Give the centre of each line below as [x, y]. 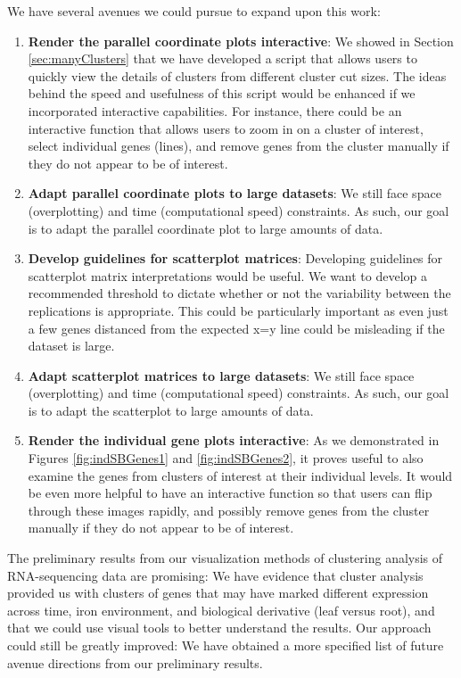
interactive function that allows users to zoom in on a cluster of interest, [226, 128]
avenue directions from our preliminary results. [135, 662]
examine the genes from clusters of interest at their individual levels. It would [240, 475]
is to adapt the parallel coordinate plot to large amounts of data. [206, 228]
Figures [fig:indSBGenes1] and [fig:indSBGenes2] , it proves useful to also [226, 458]
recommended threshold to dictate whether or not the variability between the [239, 293]
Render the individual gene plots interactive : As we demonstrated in [234, 440]
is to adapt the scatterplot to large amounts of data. [171, 410]
